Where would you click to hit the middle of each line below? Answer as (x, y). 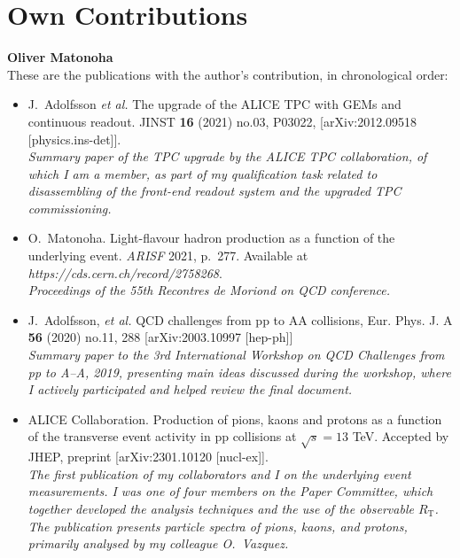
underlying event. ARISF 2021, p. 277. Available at (168, 256)
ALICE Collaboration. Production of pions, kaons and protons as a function (235, 418)
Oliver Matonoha (60, 57)
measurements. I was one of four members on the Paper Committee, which (230, 491)
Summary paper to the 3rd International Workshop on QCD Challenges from (236, 355)
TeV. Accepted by (401, 436)
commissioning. (70, 208)
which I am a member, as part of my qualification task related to (203, 173)
